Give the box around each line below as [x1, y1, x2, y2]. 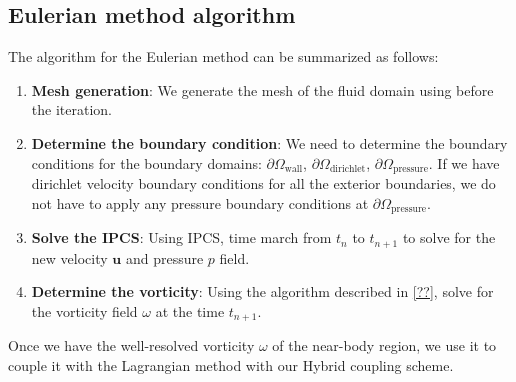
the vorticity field [31, 300, 138, 321]
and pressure [125, 247, 204, 268]
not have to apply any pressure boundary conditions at [31, 192, 369, 213]
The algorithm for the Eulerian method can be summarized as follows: [8, 46, 439, 67]
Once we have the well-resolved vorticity [8, 335, 255, 356]
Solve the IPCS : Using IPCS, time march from [31, 227, 332, 248]
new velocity [31, 247, 108, 268]
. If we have [428, 152, 500, 173]
